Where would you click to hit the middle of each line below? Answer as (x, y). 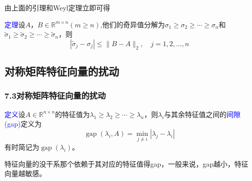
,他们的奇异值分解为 (133, 24)
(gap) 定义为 (23, 124)
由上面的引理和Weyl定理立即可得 (57, 7)
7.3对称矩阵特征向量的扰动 (55, 95)
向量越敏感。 (25, 173)
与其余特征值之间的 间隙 (202, 114)
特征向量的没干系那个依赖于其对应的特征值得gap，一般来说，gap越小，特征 (126, 163)
